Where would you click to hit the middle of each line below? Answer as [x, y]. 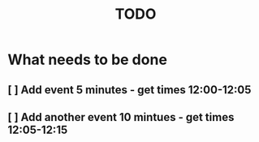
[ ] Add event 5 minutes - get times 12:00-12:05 [129, 90]
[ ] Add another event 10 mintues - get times [121, 117]
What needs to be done [88, 60]
